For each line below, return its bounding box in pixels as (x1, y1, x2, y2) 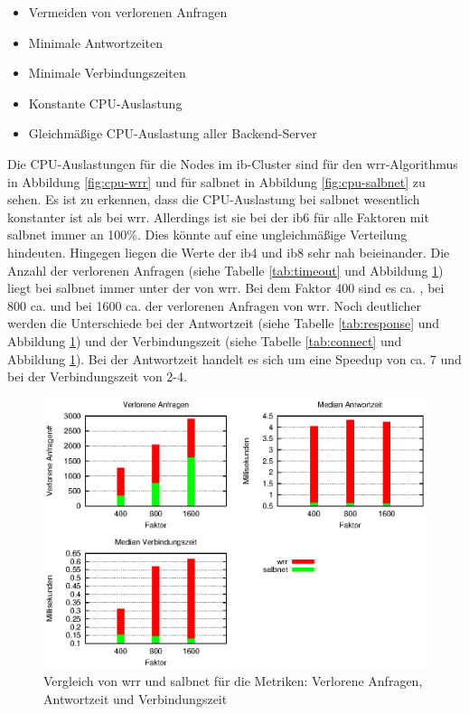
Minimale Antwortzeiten (28, 33, 164, 52)
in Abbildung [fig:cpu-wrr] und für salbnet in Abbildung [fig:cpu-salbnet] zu (7, 172, 426, 191)
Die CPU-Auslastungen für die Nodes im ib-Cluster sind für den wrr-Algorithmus (7, 154, 458, 173)
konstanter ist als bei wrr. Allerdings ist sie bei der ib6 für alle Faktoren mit (7, 207, 429, 226)
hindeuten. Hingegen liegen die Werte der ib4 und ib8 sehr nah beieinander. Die (7, 242, 450, 261)
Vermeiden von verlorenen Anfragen (28, 3, 228, 21)
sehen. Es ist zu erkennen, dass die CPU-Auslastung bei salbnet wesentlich (7, 190, 420, 209)
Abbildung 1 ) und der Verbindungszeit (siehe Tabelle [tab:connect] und (7, 331, 402, 350)
